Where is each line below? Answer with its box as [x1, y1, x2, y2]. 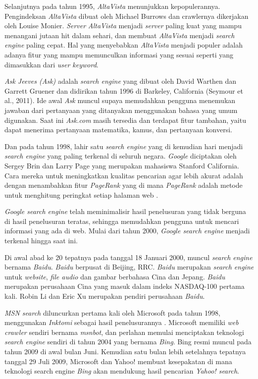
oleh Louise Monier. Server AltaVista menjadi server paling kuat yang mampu [4, 20, 242, 31]
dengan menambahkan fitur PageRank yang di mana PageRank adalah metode [4, 180, 243, 190]
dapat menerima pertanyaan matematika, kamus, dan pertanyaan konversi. [4, 124, 232, 135]
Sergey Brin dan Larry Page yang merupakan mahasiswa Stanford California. [4, 160, 239, 170]
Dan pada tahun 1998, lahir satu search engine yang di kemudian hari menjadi [4, 141, 243, 151]
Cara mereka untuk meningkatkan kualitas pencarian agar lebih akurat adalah [4, 170, 243, 180]
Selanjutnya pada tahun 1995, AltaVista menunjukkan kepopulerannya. [4, 1, 220, 11]
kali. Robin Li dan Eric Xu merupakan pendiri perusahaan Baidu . [4, 291, 205, 301]
